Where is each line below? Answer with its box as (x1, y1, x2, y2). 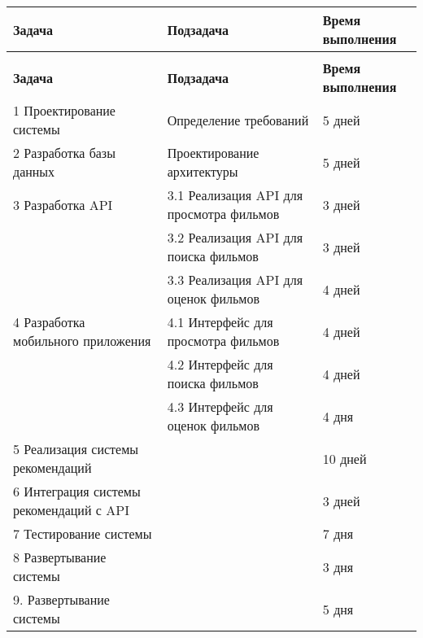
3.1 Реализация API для (167, 186, 303, 204)
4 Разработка (13, 312, 85, 331)
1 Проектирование (13, 101, 116, 120)
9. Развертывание (13, 590, 110, 609)
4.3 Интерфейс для (167, 397, 273, 416)
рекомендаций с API (13, 500, 129, 519)
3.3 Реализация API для (167, 270, 303, 289)
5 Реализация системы (13, 439, 139, 458)
